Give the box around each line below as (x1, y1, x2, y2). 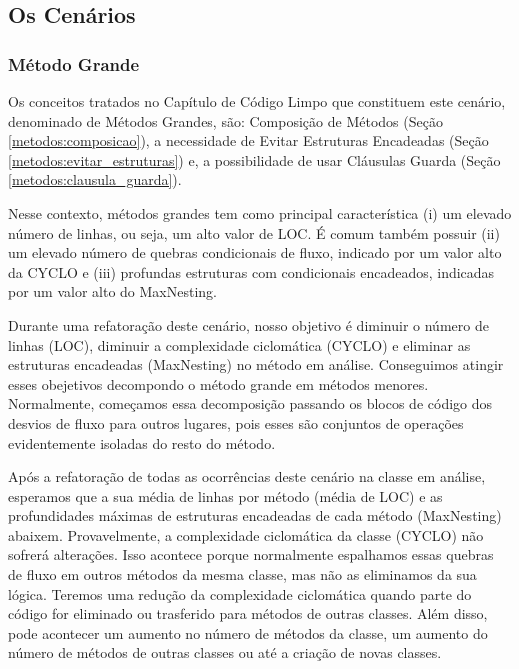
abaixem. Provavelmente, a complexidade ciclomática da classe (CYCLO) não (8, 524, 484, 545)
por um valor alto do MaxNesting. (8, 281, 218, 302)
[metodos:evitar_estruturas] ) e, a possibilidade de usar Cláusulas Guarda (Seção (8, 149, 501, 170)
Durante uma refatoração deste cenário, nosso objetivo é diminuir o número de (8, 314, 489, 335)
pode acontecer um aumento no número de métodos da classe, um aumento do (8, 622, 488, 643)
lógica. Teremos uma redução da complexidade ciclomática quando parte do (8, 583, 472, 604)
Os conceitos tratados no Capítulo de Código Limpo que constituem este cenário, (8, 91, 506, 111)
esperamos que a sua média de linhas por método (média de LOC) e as (8, 485, 443, 506)
